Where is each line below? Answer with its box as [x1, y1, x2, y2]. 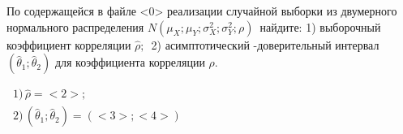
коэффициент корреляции [6, 36, 131, 53]
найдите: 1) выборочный [259, 18, 381, 35]
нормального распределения [6, 18, 144, 35]
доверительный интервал [257, 36, 379, 53]
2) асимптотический [151, 36, 250, 53]
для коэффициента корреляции [54, 54, 205, 71]
